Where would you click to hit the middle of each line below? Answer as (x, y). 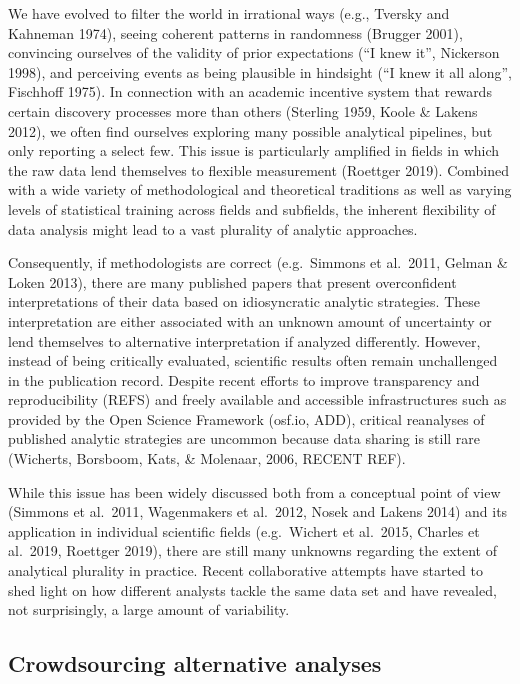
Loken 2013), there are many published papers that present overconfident (232, 281)
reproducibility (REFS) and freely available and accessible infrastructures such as (257, 399)
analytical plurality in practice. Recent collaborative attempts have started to (245, 570)
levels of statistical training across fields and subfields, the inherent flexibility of (252, 208)
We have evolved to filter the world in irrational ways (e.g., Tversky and (229, 13)
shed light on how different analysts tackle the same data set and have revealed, (252, 589)
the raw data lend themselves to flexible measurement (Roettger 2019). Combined (258, 169)
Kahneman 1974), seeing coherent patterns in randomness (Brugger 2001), (235, 32)
